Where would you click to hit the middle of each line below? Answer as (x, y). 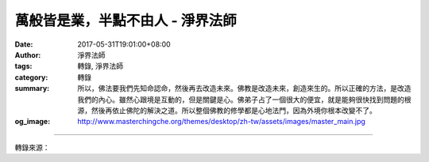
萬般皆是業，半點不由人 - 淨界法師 (126, 21)
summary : (32, 89)
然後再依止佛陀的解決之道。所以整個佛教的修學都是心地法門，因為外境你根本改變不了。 (234, 110)
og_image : (33, 122)
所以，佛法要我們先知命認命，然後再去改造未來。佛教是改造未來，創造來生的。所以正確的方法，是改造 (244, 89)
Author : (28, 55)
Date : (24, 44)
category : (31, 77)
